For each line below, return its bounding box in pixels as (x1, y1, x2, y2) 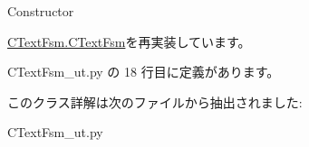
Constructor (7, 2, 74, 20)
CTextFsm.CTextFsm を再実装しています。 (7, 32, 251, 51)
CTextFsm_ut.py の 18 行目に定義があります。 (7, 62, 280, 81)
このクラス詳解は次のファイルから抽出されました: (7, 92, 303, 111)
